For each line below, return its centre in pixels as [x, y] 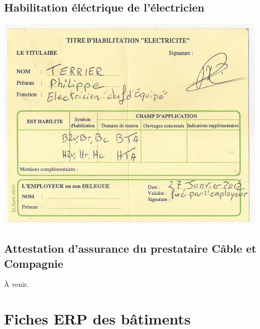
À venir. [17, 284]
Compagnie [34, 263]
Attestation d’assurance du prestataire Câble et [130, 248]
